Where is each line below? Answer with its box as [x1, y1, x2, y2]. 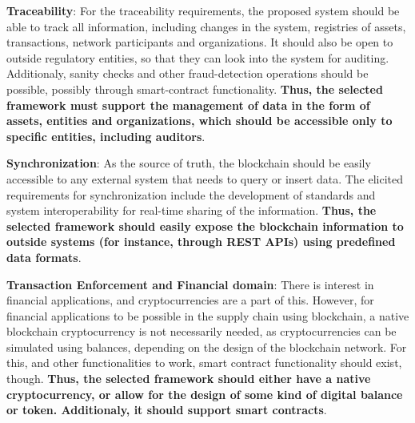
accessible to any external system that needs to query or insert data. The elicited [6, 170, 404, 187]
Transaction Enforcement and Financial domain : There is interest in [6, 276, 374, 292]
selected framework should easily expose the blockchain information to [6, 217, 404, 234]
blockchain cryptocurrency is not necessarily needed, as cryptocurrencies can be [6, 323, 397, 340]
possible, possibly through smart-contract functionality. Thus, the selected [6, 80, 383, 97]
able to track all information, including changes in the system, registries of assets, [6, 18, 406, 34]
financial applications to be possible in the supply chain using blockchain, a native [6, 307, 409, 324]
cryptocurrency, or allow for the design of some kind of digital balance [6, 385, 403, 402]
